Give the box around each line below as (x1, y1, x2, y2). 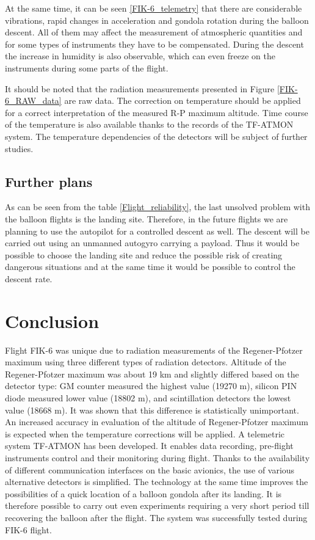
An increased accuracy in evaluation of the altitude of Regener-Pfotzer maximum (5, 415, 308, 428)
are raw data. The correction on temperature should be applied (64, 94, 301, 107)
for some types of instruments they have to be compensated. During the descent (5, 37, 304, 50)
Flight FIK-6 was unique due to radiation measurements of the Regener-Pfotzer (5, 343, 303, 356)
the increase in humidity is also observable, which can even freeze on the (5, 49, 275, 62)
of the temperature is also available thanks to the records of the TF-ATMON (5, 118, 294, 131)
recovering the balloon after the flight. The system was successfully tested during (5, 511, 308, 524)
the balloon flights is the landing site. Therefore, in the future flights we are (5, 212, 288, 225)
